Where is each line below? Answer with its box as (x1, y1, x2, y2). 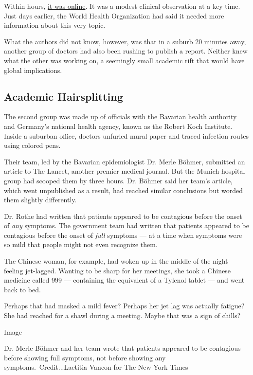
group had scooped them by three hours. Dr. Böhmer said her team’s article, (4, 175, 233, 185)
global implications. (4, 65, 62, 75)
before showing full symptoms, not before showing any (4, 352, 166, 362)
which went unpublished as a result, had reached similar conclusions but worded (4, 185, 243, 195)
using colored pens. (4, 140, 61, 150)
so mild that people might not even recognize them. (4, 239, 158, 250)
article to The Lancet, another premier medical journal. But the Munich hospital (4, 166, 245, 176)
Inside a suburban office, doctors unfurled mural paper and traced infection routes (4, 130, 249, 141)
